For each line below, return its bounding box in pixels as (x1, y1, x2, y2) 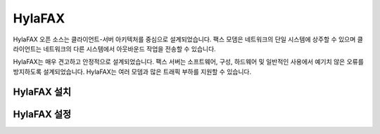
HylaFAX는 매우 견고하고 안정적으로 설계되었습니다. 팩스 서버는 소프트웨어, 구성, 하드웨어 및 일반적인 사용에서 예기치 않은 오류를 (13, 58, 364, 66)
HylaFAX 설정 (13, 108, 72, 120)
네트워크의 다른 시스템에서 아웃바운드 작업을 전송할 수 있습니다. (43, 44, 216, 53)
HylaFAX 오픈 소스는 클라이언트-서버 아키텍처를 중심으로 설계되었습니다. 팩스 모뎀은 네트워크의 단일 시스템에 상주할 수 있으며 (13, 35, 356, 43)
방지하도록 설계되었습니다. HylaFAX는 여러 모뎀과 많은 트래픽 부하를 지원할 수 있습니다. (13, 67, 252, 76)
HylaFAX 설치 (13, 86, 72, 98)
